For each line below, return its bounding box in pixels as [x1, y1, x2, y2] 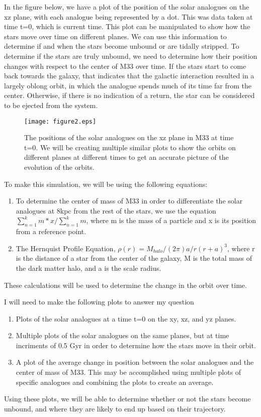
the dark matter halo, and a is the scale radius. [16, 262, 161, 273]
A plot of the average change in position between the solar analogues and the [16, 357, 254, 367]
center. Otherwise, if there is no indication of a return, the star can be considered [4, 90, 255, 100]
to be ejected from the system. [4, 99, 98, 110]
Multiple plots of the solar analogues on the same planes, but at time [16, 330, 229, 341]
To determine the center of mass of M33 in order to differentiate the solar [16, 195, 243, 206]
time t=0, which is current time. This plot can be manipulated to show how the [4, 21, 250, 32]
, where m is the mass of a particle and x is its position [86, 215, 256, 226]
